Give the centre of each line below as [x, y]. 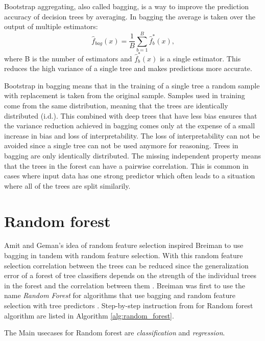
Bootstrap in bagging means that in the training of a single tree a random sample [132, 85]
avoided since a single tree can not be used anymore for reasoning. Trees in [121, 145]
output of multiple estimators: [51, 26]
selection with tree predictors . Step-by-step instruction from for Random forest [129, 305]
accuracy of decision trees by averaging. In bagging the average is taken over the [130, 16]
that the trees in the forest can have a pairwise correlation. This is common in [126, 165]
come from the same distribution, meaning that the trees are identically [116, 105]
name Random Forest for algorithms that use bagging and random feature [120, 295]
